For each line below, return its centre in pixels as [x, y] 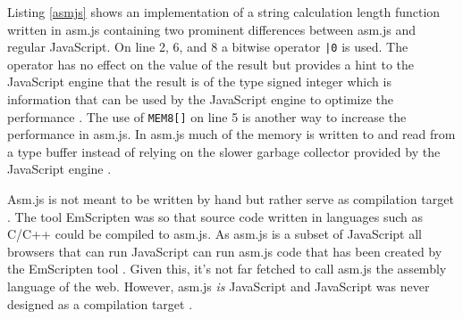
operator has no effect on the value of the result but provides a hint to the [210, 64]
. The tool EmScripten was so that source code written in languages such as [215, 216]
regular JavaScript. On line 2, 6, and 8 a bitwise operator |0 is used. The [208, 47]
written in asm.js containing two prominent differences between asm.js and [212, 29]
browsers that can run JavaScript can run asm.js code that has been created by [225, 251]
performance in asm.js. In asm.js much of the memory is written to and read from [231, 134]
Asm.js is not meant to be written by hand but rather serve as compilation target [231, 199]
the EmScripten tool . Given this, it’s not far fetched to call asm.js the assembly [227, 269]
